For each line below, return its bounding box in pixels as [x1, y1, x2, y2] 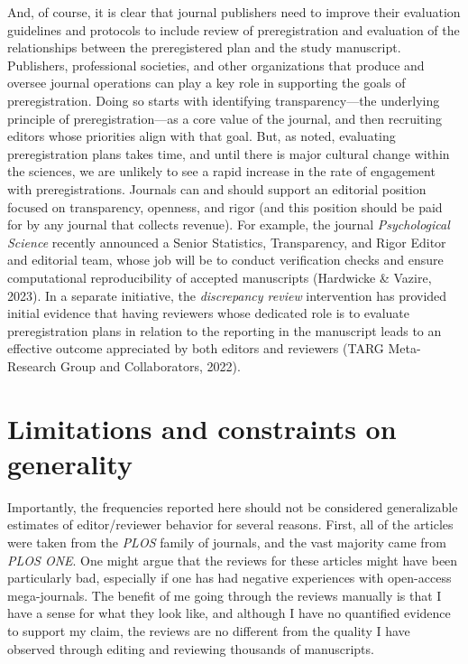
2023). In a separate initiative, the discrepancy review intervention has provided [7, 285, 447, 304]
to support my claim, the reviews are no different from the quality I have [7, 621, 410, 640]
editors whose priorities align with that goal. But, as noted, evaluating [7, 126, 396, 145]
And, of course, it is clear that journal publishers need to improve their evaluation [7, 3, 461, 21]
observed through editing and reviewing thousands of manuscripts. [7, 639, 374, 658]
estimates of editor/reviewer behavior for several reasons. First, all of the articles [7, 515, 454, 534]
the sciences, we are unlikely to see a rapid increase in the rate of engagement [7, 162, 436, 181]
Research [7, 356, 57, 375]
